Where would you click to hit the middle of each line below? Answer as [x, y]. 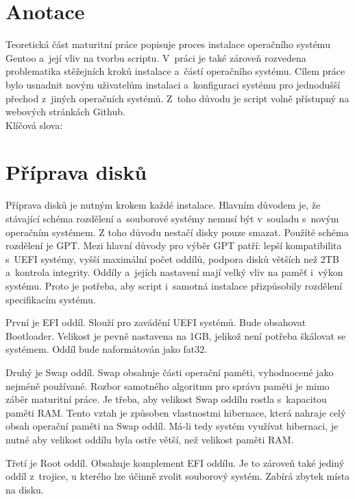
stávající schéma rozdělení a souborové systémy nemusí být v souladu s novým [172, 218]
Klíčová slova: [34, 125]
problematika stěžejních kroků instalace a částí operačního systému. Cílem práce [175, 71]
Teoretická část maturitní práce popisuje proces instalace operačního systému [168, 44]
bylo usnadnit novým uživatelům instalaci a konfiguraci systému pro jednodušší [173, 84]
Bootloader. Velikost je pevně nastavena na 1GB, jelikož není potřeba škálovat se [176, 335]
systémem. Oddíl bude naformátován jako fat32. [107, 349]
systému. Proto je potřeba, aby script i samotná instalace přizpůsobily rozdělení [174, 285]
